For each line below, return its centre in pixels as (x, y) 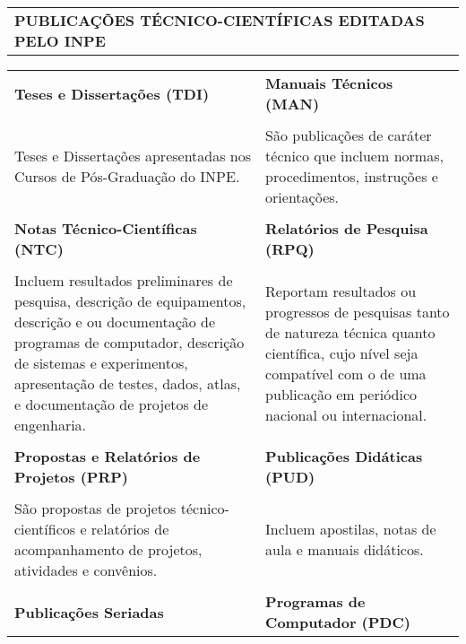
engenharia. (51, 425)
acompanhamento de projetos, (108, 549)
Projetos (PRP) (71, 477)
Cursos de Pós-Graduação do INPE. (127, 176)
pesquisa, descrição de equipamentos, (130, 301)
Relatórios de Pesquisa (347, 228)
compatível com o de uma (346, 373)
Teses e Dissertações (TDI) (112, 93)
